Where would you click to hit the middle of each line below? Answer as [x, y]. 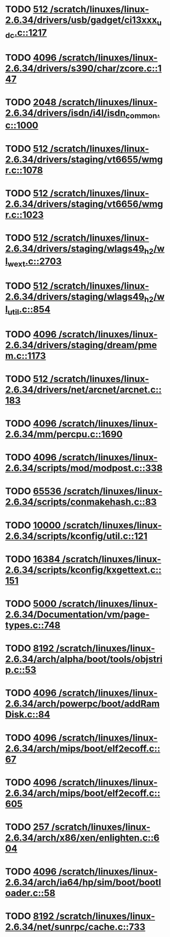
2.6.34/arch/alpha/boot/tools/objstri [84, 659]
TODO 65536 [33, 491]
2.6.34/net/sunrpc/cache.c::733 [75, 927]
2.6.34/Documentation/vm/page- [77, 614]
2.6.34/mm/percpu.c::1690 [64, 434]
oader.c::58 [30, 893]
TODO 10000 [33, 525]
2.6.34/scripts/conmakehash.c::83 [81, 502]
